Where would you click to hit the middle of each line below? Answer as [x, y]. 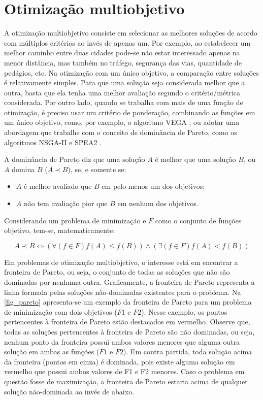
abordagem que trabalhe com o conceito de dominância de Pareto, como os [121, 132]
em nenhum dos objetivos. [158, 203]
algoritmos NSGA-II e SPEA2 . [53, 142]
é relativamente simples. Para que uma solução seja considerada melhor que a [125, 82]
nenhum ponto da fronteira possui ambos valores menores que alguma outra [122, 341]
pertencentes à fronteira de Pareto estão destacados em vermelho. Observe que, [127, 322]
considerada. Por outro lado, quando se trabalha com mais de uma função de [124, 102]
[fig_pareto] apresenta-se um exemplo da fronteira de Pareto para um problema [128, 302]
